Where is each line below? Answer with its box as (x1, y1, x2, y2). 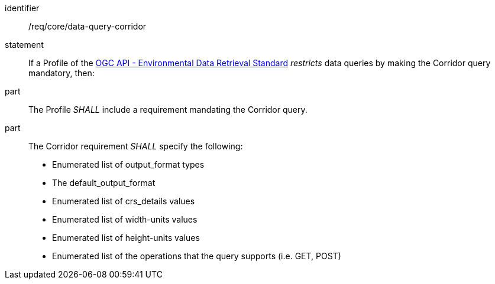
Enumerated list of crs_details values (52, 196, 195, 206)
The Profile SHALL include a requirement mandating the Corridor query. (28, 105, 308, 115)
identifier (5, 3, 40, 13)
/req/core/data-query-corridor (28, 21, 147, 31)
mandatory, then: (28, 68, 95, 78)
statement (5, 40, 44, 50)
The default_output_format (52, 178, 156, 188)
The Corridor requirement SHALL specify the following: (28, 141, 243, 151)
